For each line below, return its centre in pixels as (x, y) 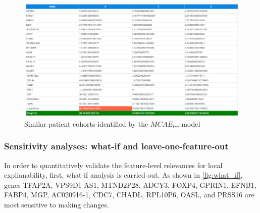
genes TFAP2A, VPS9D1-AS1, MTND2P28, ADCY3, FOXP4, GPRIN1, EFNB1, (130, 184)
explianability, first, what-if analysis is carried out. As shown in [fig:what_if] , (123, 175)
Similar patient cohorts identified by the (86, 123)
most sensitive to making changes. (57, 204)
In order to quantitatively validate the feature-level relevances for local (113, 165)
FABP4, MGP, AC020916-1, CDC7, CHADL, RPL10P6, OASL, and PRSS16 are (129, 195)
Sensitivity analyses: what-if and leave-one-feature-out (116, 146)
